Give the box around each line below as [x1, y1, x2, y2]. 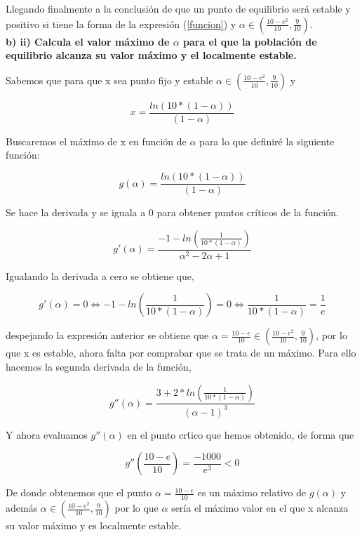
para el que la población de [183, 34, 317, 48]
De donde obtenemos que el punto [6, 485, 152, 500]
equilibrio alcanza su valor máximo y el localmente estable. [6, 48, 297, 62]
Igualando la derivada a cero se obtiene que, [6, 268, 194, 283]
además [6, 500, 38, 515]
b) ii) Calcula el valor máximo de [6, 34, 170, 48]
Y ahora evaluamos [6, 427, 88, 442]
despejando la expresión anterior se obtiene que [6, 328, 209, 343]
